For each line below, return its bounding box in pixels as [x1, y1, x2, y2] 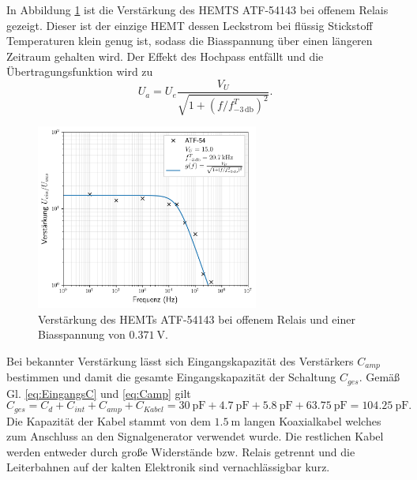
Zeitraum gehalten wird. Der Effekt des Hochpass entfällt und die [6, 47, 324, 64]
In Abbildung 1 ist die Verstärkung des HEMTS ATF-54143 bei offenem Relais [6, 2, 389, 17]
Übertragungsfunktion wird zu [6, 63, 153, 80]
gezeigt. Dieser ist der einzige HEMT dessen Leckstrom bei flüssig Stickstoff [6, 17, 373, 33]
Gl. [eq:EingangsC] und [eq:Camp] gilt [6, 384, 191, 401]
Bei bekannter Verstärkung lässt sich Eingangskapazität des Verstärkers [6, 352, 354, 369]
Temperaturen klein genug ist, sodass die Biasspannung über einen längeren [6, 32, 373, 49]
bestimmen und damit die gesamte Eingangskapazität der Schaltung [6, 369, 336, 385]
